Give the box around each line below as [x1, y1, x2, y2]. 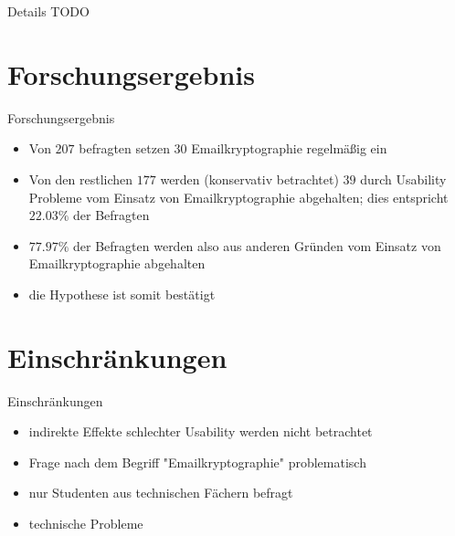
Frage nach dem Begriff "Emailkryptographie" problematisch [28, 452, 366, 471]
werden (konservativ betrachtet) [160, 169, 339, 188]
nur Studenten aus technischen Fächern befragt [28, 483, 293, 502]
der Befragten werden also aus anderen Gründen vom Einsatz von [73, 236, 441, 255]
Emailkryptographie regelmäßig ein [191, 139, 387, 158]
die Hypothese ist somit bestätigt [28, 284, 216, 303]
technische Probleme [28, 513, 143, 532]
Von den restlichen [28, 169, 133, 188]
